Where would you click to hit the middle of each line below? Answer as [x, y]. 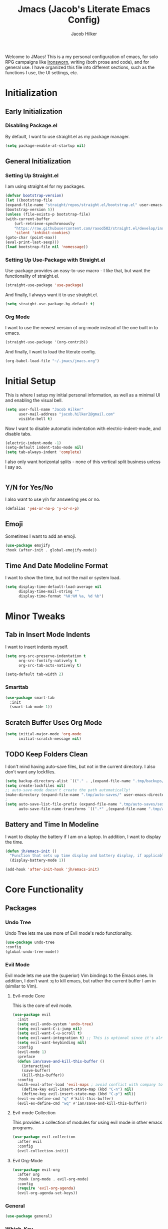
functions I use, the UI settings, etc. [42, 72]
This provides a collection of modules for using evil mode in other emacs [87, 1122]
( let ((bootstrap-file [29, 200]
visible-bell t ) [35, 419]
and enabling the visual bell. [34, 400]
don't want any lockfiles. [30, 772]
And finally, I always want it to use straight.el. [52, 295]
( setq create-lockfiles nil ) [35, 785]
